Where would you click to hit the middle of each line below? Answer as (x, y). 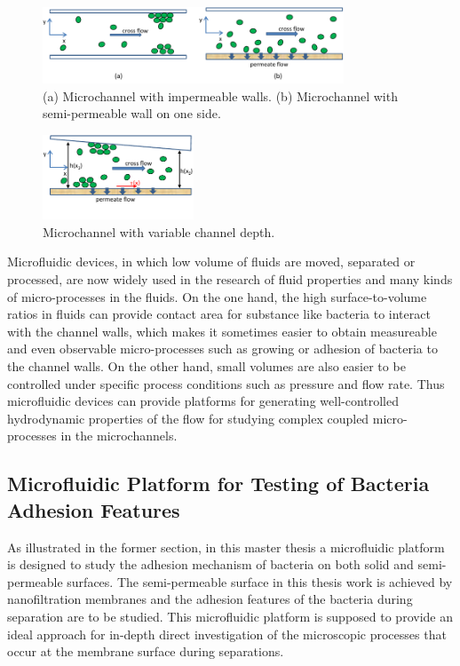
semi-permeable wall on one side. (132, 113)
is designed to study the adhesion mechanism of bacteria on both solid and (210, 564)
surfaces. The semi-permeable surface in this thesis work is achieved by (260, 581)
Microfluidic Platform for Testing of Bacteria (218, 484)
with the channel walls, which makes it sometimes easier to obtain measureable (222, 331)
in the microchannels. (119, 436)
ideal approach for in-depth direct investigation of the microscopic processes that (227, 634)
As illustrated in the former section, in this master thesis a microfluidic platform (226, 547)
